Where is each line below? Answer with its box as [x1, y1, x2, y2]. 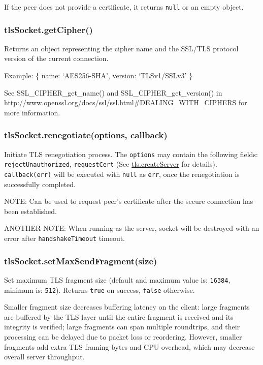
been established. [4, 205, 57, 216]
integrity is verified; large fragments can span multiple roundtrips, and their [4, 321, 240, 332]
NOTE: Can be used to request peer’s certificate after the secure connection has [4, 196, 253, 206]
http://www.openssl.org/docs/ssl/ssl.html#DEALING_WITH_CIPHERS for [4, 97, 247, 108]
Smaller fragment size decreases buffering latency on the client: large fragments [4, 301, 250, 312]
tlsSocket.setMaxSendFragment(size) [4, 254, 157, 267]
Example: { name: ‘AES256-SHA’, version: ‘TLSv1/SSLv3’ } [4, 70, 193, 81]
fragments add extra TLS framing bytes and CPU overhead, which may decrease [4, 341, 255, 352]
